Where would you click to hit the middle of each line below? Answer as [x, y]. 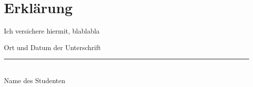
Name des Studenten [35, 80]
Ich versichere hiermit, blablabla [52, 31]
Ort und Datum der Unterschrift [53, 47]
